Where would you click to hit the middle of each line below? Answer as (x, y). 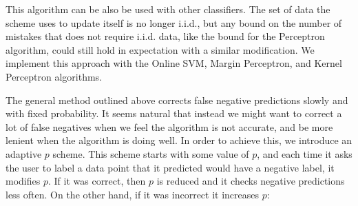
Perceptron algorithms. (54, 76)
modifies (23, 181)
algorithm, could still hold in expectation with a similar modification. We (160, 49)
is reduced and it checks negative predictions (251, 181)
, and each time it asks (305, 153)
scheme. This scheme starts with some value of (151, 153)
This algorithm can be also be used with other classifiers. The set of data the (168, 9)
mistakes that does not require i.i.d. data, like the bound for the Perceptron (165, 36)
